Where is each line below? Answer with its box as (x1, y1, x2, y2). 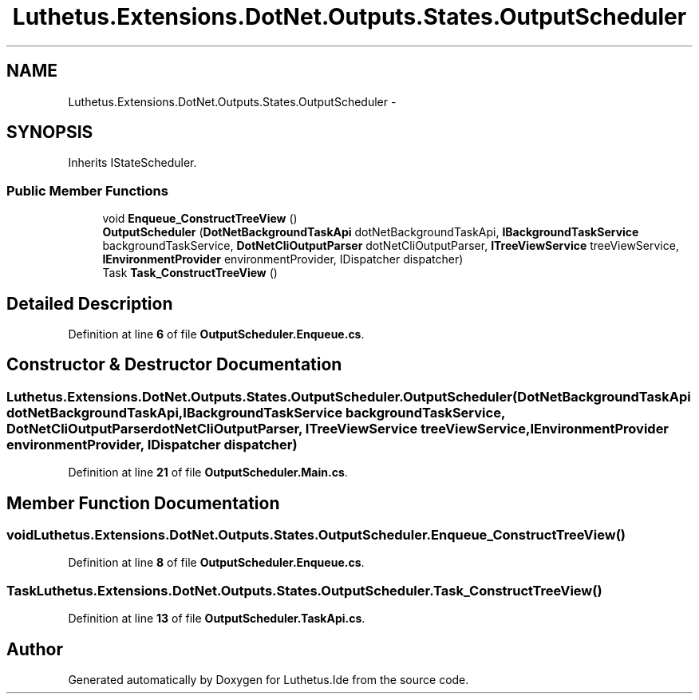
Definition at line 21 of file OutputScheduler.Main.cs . (68, 465, 348, 480)
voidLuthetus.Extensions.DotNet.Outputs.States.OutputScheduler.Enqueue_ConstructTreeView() (6, 527, 626, 544)
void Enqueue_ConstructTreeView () (102, 212, 298, 226)
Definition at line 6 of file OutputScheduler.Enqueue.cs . (68, 327, 365, 342)
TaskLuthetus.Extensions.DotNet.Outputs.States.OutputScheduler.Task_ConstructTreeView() (6, 582, 602, 599)
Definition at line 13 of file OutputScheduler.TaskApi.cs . (68, 611, 365, 626)
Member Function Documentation (6, 492, 280, 513)
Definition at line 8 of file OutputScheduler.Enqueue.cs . (68, 556, 365, 570)
